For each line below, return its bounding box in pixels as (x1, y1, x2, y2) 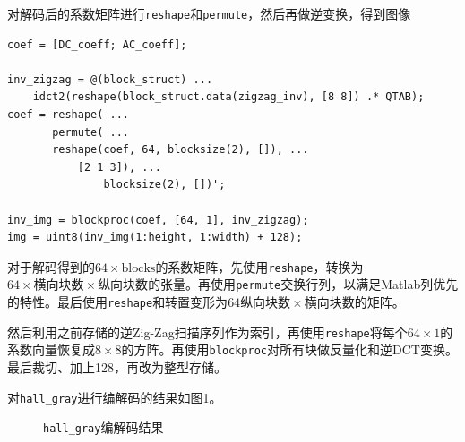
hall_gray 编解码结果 (43, 418, 164, 437)
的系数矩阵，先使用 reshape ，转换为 (155, 257, 364, 276)
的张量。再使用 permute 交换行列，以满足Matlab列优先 (148, 275, 459, 293)
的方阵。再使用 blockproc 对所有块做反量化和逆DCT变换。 (121, 340, 458, 359)
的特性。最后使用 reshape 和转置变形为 (7, 293, 228, 311)
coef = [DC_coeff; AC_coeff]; (7, 38, 187, 51)
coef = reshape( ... (7, 108, 130, 122)
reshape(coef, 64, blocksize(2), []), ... (52, 143, 309, 157)
